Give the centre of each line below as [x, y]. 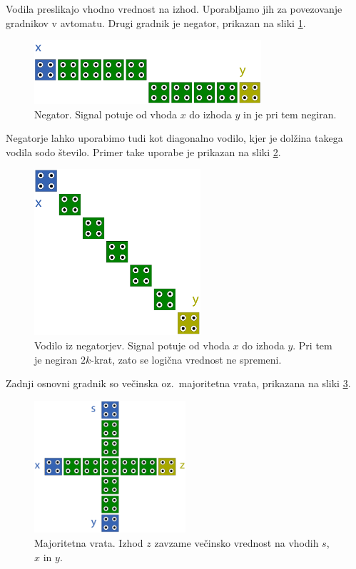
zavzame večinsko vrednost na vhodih [237, 542]
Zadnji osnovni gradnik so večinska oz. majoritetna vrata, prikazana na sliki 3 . [178, 383]
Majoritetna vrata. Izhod [89, 542]
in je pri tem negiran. [290, 114]
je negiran [56, 359]
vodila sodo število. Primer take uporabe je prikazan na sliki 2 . [143, 152]
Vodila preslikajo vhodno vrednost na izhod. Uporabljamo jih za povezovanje [174, 9]
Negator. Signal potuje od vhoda [106, 114]
